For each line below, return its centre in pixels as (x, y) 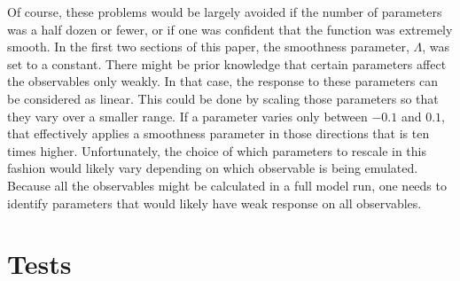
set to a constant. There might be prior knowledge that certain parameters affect (227, 63)
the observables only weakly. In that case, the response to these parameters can (222, 81)
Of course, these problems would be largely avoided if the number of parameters (225, 12)
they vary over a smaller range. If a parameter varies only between (187, 116)
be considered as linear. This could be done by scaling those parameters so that (223, 98)
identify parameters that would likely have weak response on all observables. (214, 203)
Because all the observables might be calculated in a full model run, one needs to (227, 185)
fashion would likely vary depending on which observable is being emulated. (213, 168)
